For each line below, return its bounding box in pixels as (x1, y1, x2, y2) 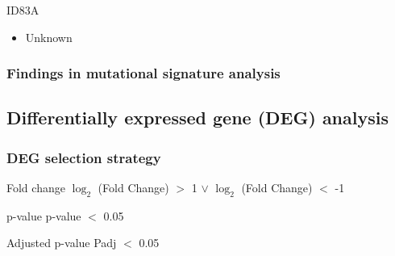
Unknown (25, 28, 73, 45)
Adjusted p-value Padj (6, 234, 117, 251)
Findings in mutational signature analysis (6, 63, 281, 83)
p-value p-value (6, 207, 81, 224)
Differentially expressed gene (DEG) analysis (6, 105, 389, 130)
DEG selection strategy (6, 147, 161, 167)
